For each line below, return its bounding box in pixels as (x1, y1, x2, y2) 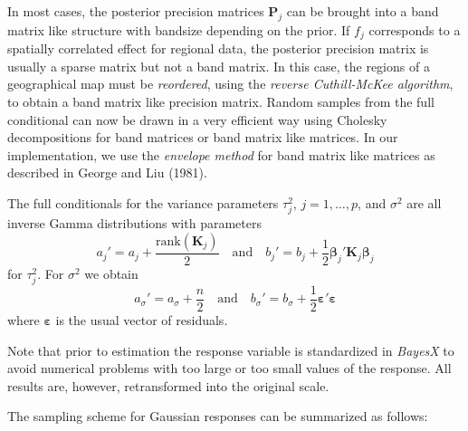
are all (406, 194, 442, 212)
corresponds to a (368, 20, 461, 39)
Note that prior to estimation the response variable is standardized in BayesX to (7, 340, 454, 359)
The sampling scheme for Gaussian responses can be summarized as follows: (7, 407, 428, 426)
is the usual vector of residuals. (55, 311, 228, 329)
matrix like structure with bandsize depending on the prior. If (7, 20, 350, 39)
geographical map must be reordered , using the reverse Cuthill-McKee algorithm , (7, 74, 454, 93)
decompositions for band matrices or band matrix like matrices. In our (7, 128, 398, 147)
